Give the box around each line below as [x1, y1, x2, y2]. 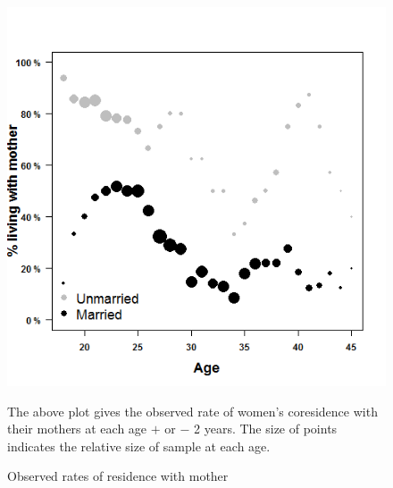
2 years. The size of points [194, 419, 338, 438]
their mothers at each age [7, 419, 147, 438]
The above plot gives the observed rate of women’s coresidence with [7, 401, 378, 420]
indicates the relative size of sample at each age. [7, 436, 271, 455]
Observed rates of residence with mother [7, 467, 229, 485]
